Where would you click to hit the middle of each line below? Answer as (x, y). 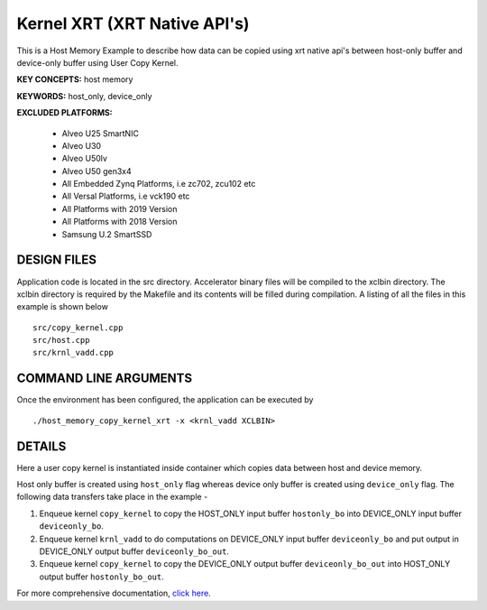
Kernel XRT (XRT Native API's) (133, 23)
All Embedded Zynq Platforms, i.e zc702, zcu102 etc (159, 184)
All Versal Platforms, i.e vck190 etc (126, 196)
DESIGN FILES (56, 260)
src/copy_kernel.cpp (78, 328)
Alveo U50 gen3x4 (97, 171)
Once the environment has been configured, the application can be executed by (165, 400)
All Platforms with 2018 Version (119, 222)
